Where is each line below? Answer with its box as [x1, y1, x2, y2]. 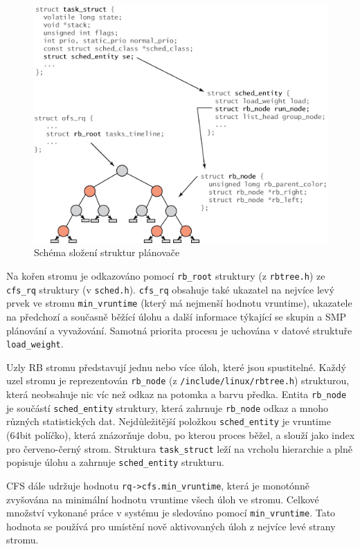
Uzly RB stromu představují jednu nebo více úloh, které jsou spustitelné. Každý [6, 359, 346, 374]
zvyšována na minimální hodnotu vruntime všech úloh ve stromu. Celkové [6, 492, 319, 506]
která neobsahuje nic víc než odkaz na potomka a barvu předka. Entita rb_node [6, 387, 347, 402]
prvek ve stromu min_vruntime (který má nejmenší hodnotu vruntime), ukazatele [6, 296, 352, 310]
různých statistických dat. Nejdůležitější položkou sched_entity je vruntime [6, 414, 331, 429]
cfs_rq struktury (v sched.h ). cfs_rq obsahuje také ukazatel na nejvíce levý [6, 282, 334, 296]
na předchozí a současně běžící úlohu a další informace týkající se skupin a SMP [6, 309, 347, 323]
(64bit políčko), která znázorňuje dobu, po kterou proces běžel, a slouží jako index [6, 428, 355, 442]
